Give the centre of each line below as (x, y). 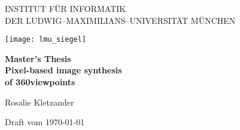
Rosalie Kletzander (40, 102)
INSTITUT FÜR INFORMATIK (66, 8)
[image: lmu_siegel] (46, 40)
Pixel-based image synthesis (63, 70)
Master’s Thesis (38, 58)
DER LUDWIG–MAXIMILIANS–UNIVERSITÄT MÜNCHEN (120, 20)
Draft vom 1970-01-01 (45, 122)
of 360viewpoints (40, 82)
